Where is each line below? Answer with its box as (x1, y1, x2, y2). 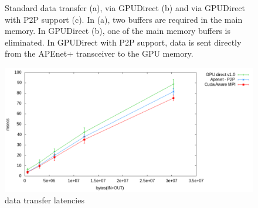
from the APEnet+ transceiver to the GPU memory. (5, 47, 193, 60)
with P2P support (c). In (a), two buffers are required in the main (5, 13, 243, 25)
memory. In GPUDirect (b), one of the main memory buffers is (5, 25, 230, 37)
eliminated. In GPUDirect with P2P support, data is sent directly (5, 36, 242, 48)
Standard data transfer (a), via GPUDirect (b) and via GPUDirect (5, 2, 246, 13)
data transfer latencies (5, 193, 84, 206)
